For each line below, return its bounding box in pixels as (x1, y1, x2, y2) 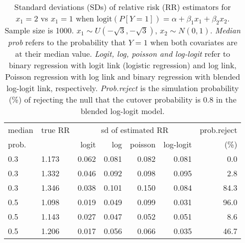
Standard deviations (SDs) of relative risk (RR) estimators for (14, 1, 231, 12)
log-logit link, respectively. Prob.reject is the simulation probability (6, 82, 239, 94)
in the (216, 94, 237, 106)
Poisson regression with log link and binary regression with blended (5, 71, 241, 83)
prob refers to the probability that (7, 36, 126, 48)
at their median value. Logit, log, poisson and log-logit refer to (15, 48, 230, 60)
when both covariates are (150, 36, 238, 48)
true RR (41, 124, 70, 136)
